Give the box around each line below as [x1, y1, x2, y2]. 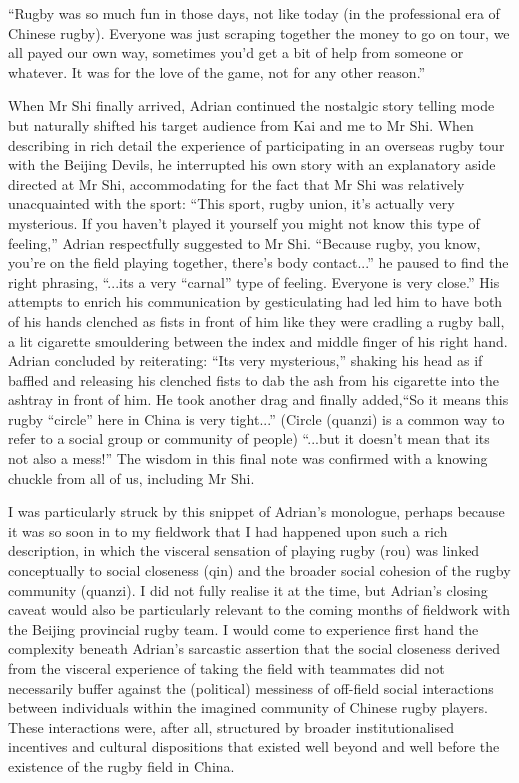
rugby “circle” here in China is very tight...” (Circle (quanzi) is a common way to [8, 408, 505, 429]
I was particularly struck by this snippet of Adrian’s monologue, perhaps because [8, 501, 505, 522]
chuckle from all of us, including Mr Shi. [8, 467, 255, 488]
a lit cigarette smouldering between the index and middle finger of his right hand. [8, 330, 508, 351]
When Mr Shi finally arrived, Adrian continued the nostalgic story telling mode [8, 95, 495, 116]
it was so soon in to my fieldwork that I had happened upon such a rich [8, 520, 448, 541]
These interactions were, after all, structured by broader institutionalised [8, 716, 454, 737]
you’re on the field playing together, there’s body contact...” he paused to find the [8, 252, 509, 273]
